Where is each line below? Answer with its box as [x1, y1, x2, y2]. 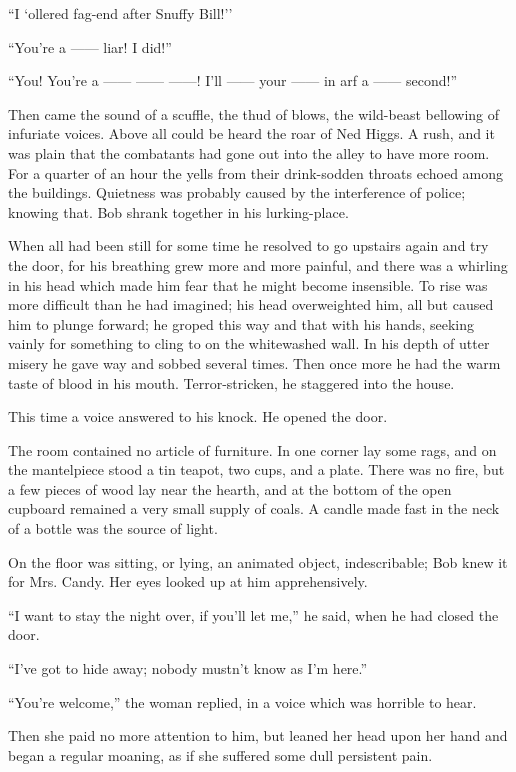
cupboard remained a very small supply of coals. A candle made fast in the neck [8, 498, 500, 519]
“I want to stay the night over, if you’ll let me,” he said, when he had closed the [8, 604, 499, 625]
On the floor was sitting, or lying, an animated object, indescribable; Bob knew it [8, 551, 508, 572]
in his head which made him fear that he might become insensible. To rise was [8, 274, 488, 295]
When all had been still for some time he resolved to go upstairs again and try [8, 235, 489, 256]
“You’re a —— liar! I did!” [8, 36, 172, 57]
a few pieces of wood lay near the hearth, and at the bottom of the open [8, 478, 452, 499]
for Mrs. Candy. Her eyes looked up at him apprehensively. [8, 571, 368, 592]
